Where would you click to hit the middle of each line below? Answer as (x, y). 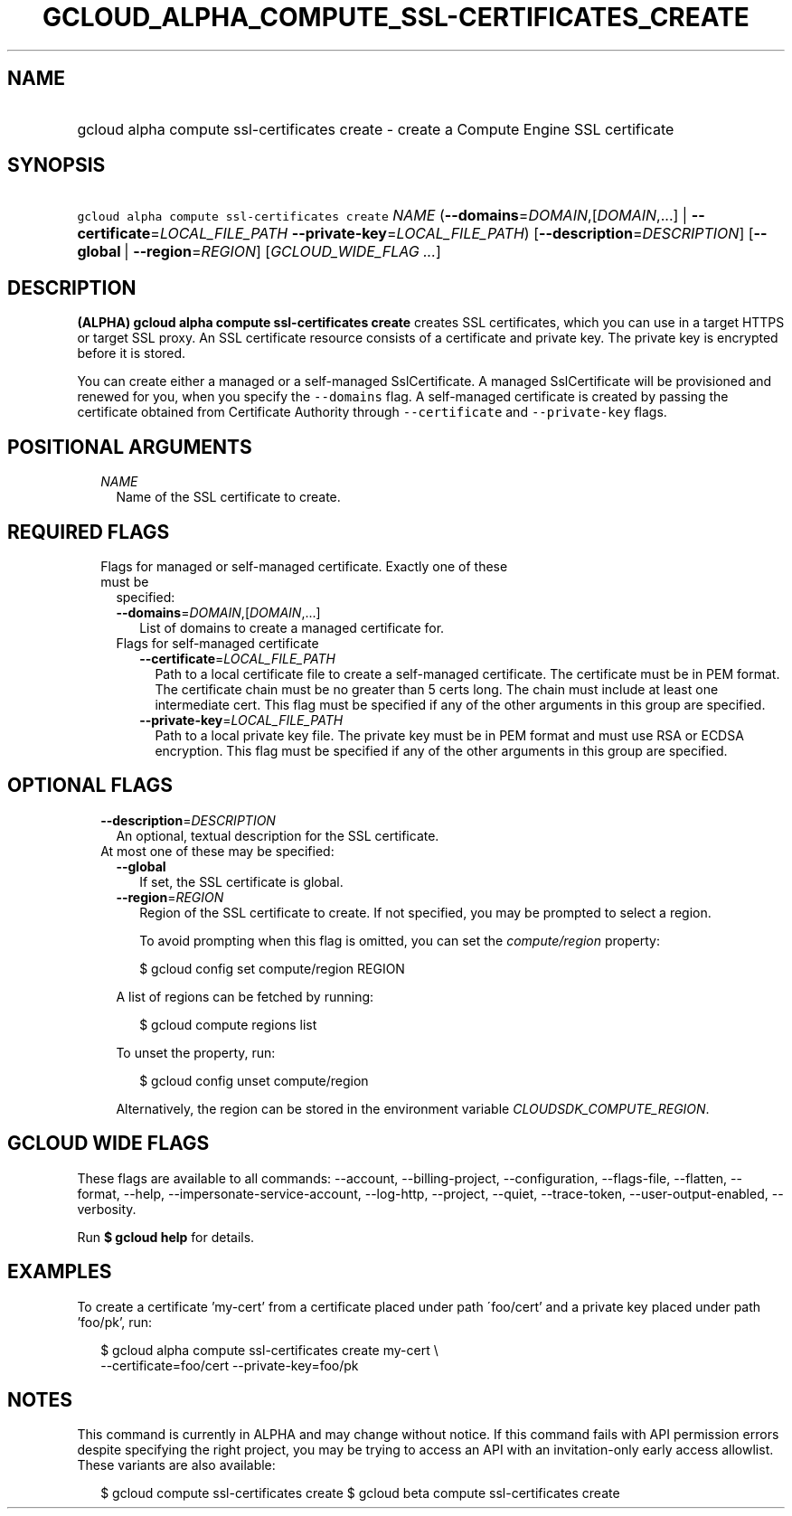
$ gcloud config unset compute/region (254, 1080)
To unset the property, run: (196, 1052)
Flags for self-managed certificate (217, 643)
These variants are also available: (176, 1465)
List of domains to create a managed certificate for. (292, 627)
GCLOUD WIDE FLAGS (108, 1144)
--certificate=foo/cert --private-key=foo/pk (230, 1365)
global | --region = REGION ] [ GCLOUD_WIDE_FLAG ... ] (259, 252)
